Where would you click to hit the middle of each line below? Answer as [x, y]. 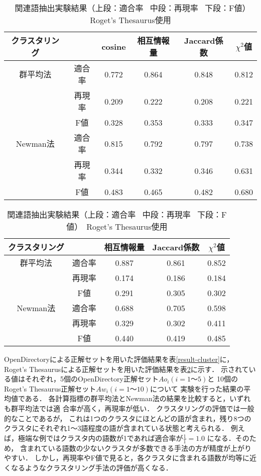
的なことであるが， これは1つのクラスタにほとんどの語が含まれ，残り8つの [128, 418]
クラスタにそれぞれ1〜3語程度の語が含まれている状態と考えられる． [116, 428]
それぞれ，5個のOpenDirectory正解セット [92, 379]
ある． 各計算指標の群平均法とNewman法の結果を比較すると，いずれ [138, 398]
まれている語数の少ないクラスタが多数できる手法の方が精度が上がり [139, 448]
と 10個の [223, 379]
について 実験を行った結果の [197, 388]
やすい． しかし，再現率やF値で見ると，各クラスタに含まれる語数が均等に [127, 458]
